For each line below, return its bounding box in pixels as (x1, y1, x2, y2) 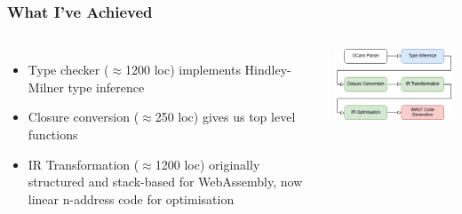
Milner (28, 77, 64, 96)
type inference (68, 77, 145, 96)
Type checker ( (28, 60, 109, 79)
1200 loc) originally (155, 155, 260, 173)
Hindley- (244, 60, 291, 79)
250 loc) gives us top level (155, 107, 296, 126)
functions (28, 125, 78, 143)
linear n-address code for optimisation (28, 189, 235, 208)
